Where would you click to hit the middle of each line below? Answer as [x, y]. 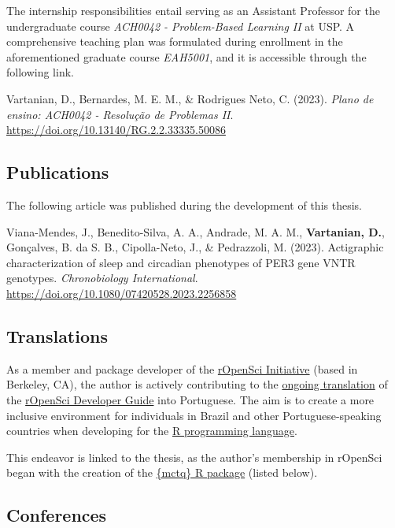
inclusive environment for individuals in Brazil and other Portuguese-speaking [194, 415]
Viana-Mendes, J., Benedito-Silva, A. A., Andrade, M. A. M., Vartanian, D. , [196, 231]
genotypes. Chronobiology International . [102, 278]
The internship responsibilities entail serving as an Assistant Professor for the [193, 10]
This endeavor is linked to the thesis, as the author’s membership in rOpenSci [194, 457]
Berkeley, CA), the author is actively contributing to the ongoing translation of [197, 384]
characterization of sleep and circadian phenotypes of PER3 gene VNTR [181, 262]
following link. [40, 72]
